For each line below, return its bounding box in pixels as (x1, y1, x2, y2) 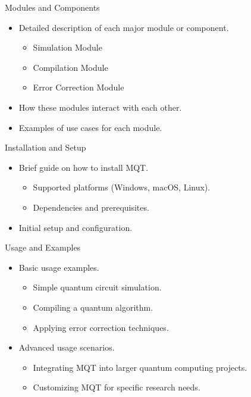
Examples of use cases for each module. (18, 121, 162, 133)
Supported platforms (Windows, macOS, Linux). (33, 181, 211, 193)
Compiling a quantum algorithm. (33, 301, 153, 313)
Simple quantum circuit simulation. (33, 281, 162, 293)
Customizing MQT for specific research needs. (33, 381, 200, 393)
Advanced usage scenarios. (18, 341, 115, 354)
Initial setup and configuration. (18, 221, 133, 233)
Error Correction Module (33, 81, 124, 93)
